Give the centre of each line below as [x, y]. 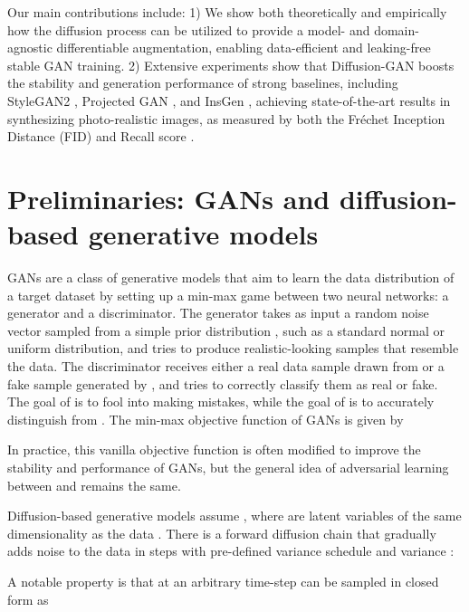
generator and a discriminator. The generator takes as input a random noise [218, 313]
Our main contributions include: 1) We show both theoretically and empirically [227, 12]
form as [28, 599]
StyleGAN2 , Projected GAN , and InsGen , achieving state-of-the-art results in [229, 100]
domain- [397, 29]
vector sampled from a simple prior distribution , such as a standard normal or [226, 330]
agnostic [30, 48]
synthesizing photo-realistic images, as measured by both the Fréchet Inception [226, 118]
